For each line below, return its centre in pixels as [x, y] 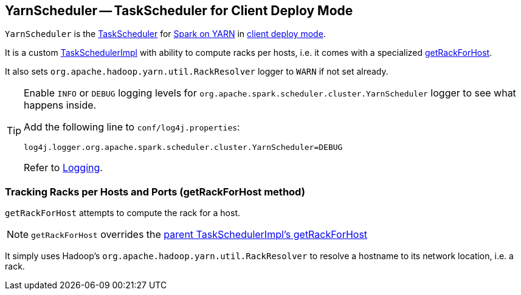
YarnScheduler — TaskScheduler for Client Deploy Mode [179, 11]
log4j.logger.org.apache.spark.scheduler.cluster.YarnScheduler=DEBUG [183, 147]
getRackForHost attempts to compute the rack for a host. [122, 213]
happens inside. [60, 105]
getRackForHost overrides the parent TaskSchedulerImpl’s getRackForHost [199, 235]
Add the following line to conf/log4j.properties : [132, 127]
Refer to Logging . [63, 168]
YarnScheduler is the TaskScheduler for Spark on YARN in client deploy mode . [165, 34]
